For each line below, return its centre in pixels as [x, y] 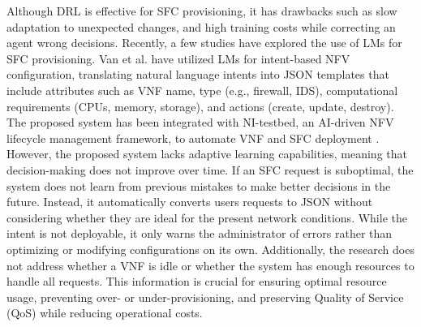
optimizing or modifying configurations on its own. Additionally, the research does [210, 249]
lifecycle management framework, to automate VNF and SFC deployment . [193, 138]
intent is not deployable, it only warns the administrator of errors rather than [200, 233]
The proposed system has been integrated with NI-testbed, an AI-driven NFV [200, 122]
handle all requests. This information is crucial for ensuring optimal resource [197, 281]
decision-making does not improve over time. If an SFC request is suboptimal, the [210, 169]
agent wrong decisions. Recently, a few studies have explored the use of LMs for [204, 43]
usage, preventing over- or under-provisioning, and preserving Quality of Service [205, 297]
